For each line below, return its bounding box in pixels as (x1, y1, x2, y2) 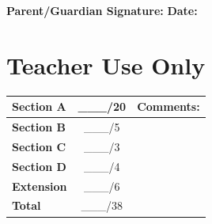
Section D (12, 158, 66, 174)
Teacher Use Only (6, 48, 206, 81)
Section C (12, 138, 66, 154)
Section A (12, 98, 66, 115)
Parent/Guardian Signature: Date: (6, 2, 198, 18)
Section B (12, 119, 66, 135)
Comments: (137, 98, 200, 115)
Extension (12, 177, 67, 194)
